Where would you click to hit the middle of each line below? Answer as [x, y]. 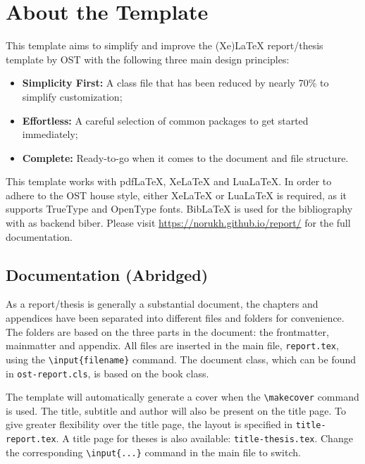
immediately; [50, 134]
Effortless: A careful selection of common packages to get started [165, 120]
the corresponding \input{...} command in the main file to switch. [153, 452]
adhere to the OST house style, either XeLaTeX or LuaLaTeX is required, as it [177, 195]
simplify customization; [72, 96]
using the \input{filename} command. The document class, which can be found [181, 359]
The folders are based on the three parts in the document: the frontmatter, [167, 331]
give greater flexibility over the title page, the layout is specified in [149, 424]
